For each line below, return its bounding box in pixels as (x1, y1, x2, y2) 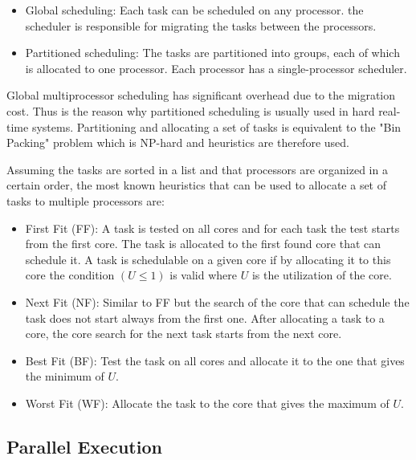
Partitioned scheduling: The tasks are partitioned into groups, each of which (25, 44, 400, 61)
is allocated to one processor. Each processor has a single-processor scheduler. (25, 59, 407, 76)
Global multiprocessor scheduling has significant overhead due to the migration (6, 87, 396, 104)
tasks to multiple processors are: (6, 192, 165, 209)
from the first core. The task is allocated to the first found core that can (25, 235, 381, 252)
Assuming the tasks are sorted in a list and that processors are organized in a (6, 161, 388, 177)
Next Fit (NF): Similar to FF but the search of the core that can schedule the (25, 293, 410, 310)
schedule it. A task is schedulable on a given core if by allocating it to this (25, 250, 391, 267)
